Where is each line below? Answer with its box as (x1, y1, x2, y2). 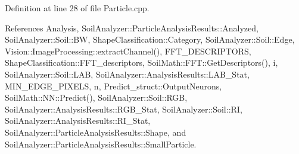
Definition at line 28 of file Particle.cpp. (5, 2, 149, 14)
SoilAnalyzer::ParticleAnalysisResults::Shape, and (5, 126, 186, 138)
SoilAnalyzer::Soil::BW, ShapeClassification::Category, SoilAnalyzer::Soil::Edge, (5, 33, 295, 46)
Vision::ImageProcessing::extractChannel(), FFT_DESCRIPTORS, (5, 44, 251, 57)
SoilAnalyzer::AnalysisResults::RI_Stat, (5, 114, 151, 127)
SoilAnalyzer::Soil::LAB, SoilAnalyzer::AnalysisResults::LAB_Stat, (5, 68, 250, 80)
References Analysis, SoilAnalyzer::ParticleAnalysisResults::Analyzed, (5, 21, 258, 34)
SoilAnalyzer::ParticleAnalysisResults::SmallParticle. (5, 137, 197, 150)
